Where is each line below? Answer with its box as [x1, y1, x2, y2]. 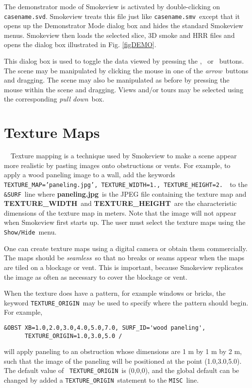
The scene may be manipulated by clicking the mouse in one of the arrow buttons [4, 65, 249, 75]
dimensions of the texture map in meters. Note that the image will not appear [4, 207, 236, 218]
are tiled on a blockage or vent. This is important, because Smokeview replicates [4, 262, 243, 272]
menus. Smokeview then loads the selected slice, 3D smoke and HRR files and [4, 30, 235, 40]
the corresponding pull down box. [4, 94, 104, 104]
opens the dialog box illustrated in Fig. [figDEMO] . [4, 39, 156, 50]
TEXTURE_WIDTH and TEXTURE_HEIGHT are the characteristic [4, 198, 237, 208]
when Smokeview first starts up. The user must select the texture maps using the [4, 217, 246, 227]
